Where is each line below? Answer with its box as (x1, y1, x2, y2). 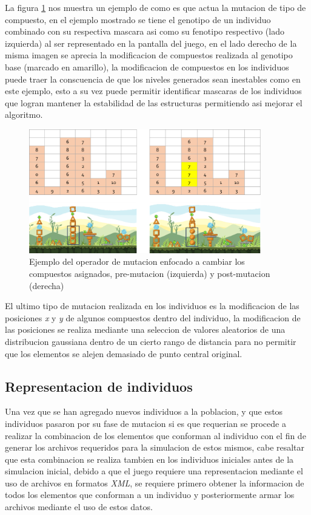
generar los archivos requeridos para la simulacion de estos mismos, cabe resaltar (5, 441, 305, 454)
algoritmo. (5, 108, 43, 121)
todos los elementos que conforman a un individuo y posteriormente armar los (5, 488, 295, 501)
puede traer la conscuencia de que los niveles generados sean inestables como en (5, 72, 301, 85)
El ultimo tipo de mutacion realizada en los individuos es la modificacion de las (5, 299, 299, 312)
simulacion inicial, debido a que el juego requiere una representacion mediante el (5, 465, 303, 477)
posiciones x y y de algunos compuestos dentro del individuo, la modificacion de (5, 311, 301, 324)
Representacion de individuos (5, 377, 193, 395)
